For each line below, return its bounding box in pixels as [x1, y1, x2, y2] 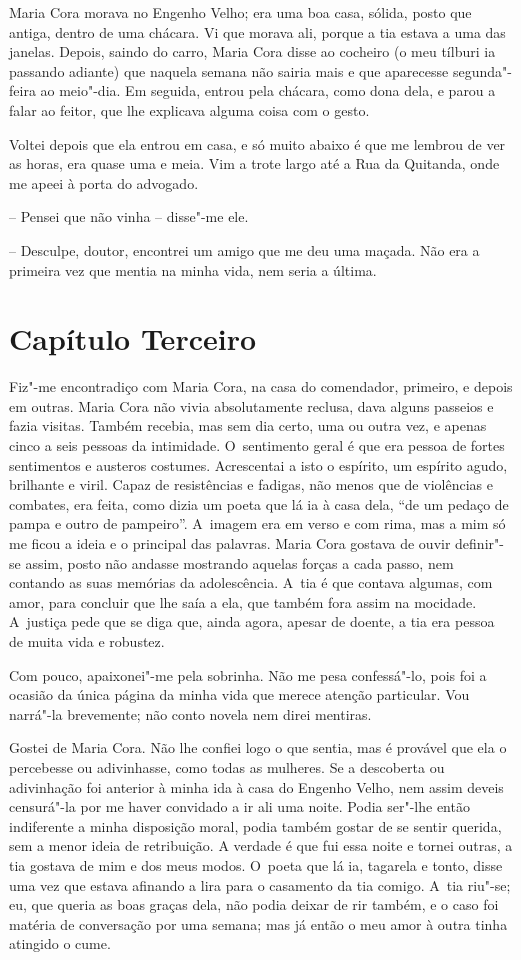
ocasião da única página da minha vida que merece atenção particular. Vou [9, 684, 470, 705]
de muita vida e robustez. [9, 630, 165, 651]
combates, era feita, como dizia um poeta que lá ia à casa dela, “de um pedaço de [9, 493, 509, 514]
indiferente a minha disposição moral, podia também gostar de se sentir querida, [9, 815, 502, 836]
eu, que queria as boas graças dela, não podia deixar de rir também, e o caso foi [9, 894, 499, 915]
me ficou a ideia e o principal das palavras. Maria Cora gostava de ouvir [9, 533, 451, 553]
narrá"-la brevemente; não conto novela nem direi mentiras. [9, 703, 372, 724]
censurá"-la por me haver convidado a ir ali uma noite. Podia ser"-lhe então [9, 796, 470, 817]
